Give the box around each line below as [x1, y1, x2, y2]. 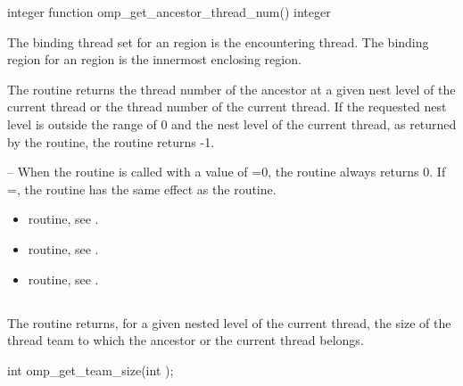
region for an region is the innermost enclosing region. [7, 50, 302, 69]
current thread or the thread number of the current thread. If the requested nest [7, 97, 447, 116]
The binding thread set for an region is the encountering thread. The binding [7, 32, 429, 51]
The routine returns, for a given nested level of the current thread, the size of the [7, 313, 451, 332]
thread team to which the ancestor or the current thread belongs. [7, 331, 364, 349]
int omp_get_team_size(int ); [7, 360, 174, 379]
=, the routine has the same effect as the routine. [7, 179, 277, 198]
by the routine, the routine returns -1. [7, 132, 215, 151]
